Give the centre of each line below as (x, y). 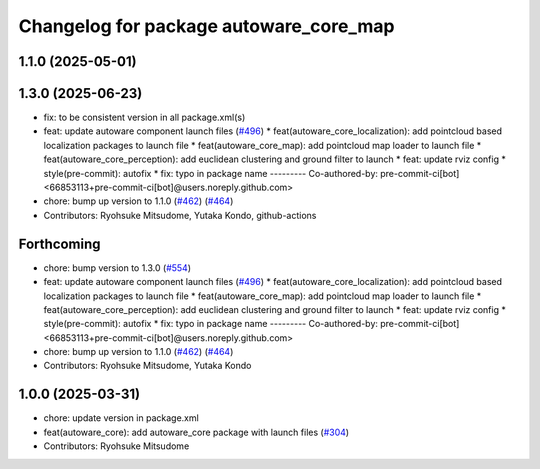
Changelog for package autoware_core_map (206, 26)
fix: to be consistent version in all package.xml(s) (144, 117)
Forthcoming (59, 243)
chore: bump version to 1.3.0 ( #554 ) (117, 267)
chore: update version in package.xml (121, 418)
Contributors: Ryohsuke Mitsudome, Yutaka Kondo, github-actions (180, 215)
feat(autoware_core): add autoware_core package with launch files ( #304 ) (196, 432)
